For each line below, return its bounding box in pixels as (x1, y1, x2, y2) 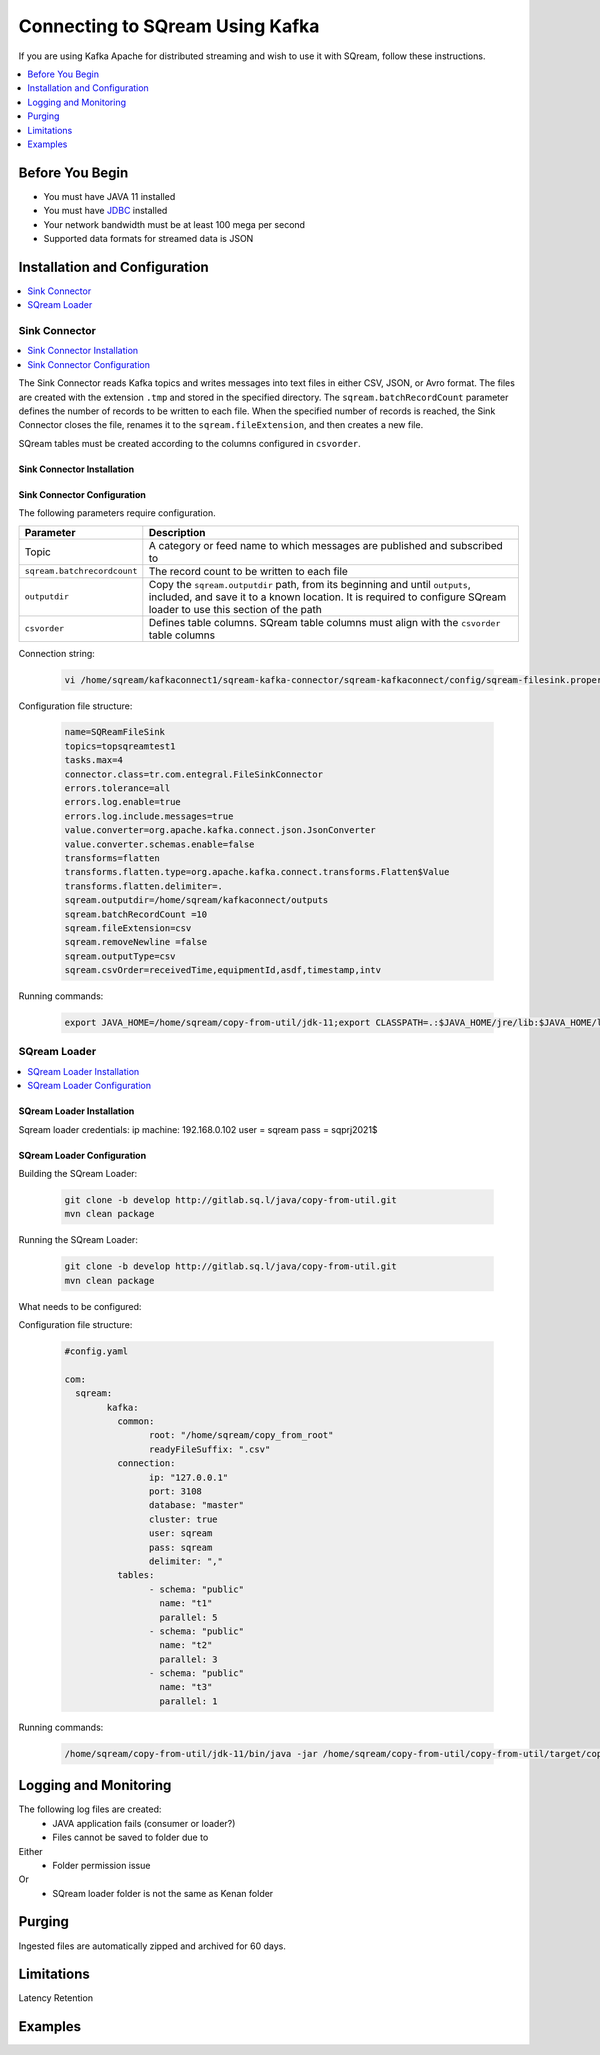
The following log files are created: (18, 1803, 162, 1815)
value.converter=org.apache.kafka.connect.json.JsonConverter (64, 825, 376, 836)
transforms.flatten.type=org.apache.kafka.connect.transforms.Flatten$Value (64, 866, 450, 878)
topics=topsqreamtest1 (64, 740, 176, 752)
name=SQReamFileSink (64, 726, 165, 738)
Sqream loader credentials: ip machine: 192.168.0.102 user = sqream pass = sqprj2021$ (18, 1123, 379, 1135)
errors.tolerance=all (64, 783, 171, 794)
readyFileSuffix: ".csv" (148, 1443, 271, 1455)
